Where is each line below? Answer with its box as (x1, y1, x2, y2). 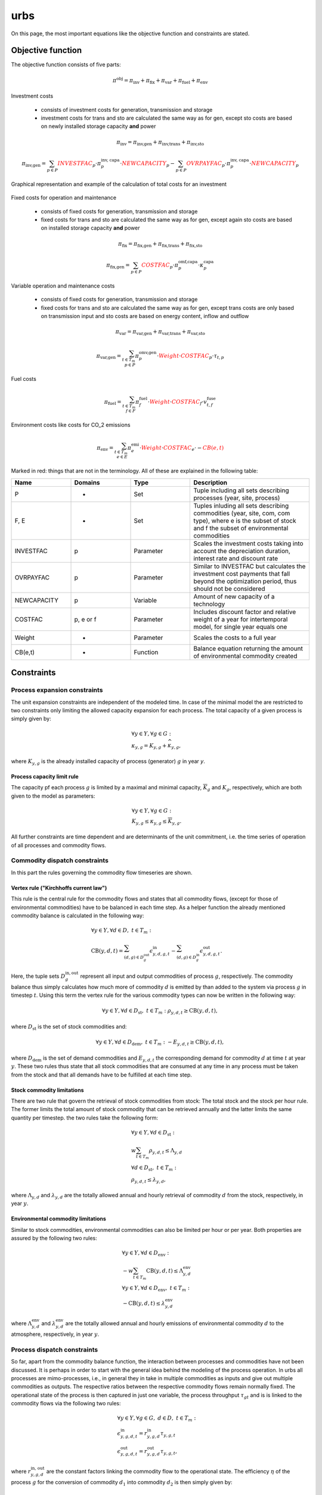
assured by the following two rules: (11, 1235, 98, 1242)
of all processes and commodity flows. (11, 841, 107, 849)
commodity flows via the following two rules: (11, 1400, 122, 1407)
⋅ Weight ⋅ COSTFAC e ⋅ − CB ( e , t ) (139, 444, 224, 453)
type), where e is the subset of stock (193, 516, 296, 524)
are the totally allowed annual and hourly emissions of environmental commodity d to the (65, 1320, 284, 1327)
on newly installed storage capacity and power (41, 123, 156, 130)
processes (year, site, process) (193, 493, 280, 502)
